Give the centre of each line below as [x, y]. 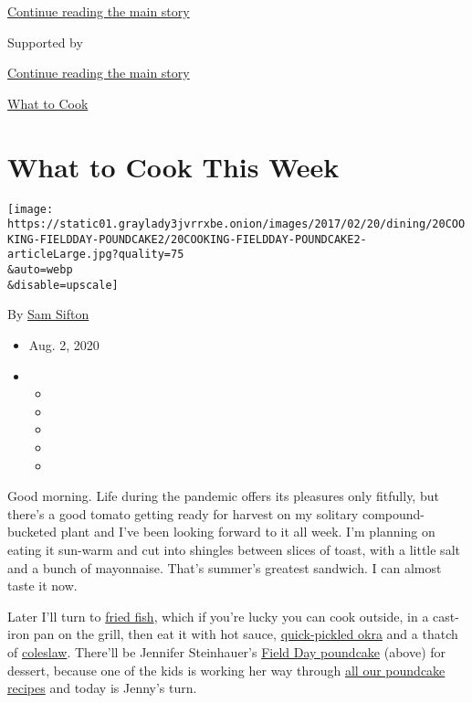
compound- [393, 513]
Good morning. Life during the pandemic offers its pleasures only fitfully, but [223, 496]
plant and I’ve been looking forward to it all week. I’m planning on [248, 532]
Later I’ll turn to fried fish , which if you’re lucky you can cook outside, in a [218, 616]
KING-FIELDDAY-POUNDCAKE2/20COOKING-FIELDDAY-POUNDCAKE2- [187, 239]
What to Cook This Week [173, 166]
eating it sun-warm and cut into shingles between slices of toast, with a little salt [234, 549]
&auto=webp [40, 270]
